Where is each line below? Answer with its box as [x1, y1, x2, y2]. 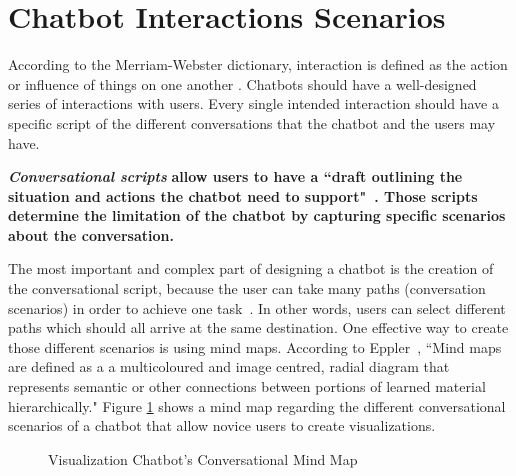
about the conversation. [8, 224, 174, 245]
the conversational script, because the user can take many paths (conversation [8, 278, 486, 299]
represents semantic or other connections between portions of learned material [8, 376, 486, 397]
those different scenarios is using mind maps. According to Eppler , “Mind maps [8, 336, 502, 357]
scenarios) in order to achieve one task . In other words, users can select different [8, 297, 506, 318]
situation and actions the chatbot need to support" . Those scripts [8, 185, 478, 206]
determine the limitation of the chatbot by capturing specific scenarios [8, 205, 506, 226]
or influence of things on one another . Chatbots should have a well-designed [8, 73, 477, 94]
